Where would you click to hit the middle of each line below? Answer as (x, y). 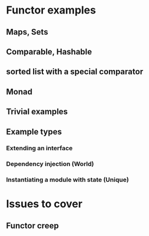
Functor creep (32, 226)
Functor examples (51, 10)
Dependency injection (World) (50, 164)
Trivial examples (37, 112)
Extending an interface (39, 149)
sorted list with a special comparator (74, 72)
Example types (34, 132)
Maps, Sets (27, 32)
